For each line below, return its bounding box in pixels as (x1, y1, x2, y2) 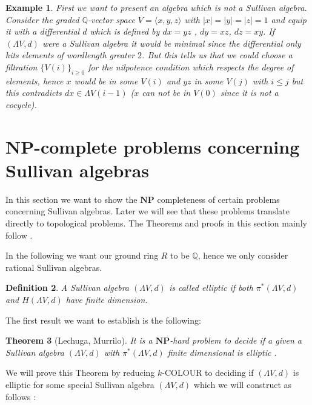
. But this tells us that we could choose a (142, 49, 293, 61)
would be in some (74, 74, 138, 87)
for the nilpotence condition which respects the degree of (88, 60, 294, 73)
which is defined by (90, 25, 160, 38)
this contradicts (5, 86, 62, 99)
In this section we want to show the (5, 192, 138, 205)
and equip (271, 13, 307, 26)
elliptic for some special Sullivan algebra (5, 378, 154, 390)
